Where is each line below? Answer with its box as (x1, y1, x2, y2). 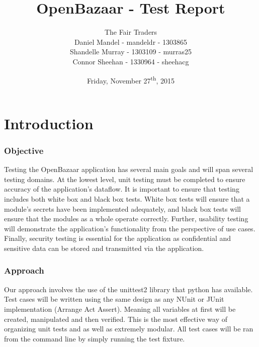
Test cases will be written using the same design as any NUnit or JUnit (4, 294, 224, 304)
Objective (4, 144, 44, 156)
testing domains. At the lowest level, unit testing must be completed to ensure (4, 173, 245, 184)
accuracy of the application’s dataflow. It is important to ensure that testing (4, 184, 239, 194)
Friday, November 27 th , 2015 (87, 73, 175, 85)
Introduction (4, 113, 94, 133)
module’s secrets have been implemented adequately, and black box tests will (4, 203, 241, 214)
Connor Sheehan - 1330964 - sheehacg (72, 56, 189, 66)
